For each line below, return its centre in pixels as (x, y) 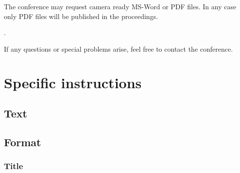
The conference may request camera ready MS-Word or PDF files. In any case (120, 6)
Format (23, 142)
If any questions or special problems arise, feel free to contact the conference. (119, 48)
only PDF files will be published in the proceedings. (81, 16)
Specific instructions (73, 82)
